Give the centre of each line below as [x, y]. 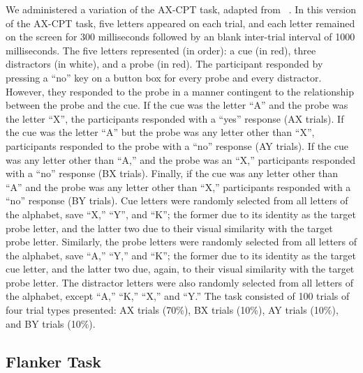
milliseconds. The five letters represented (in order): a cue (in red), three [161, 50]
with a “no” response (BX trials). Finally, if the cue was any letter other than [172, 173]
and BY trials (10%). [51, 323]
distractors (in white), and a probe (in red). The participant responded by [164, 64]
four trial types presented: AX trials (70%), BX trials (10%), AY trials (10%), [172, 310]
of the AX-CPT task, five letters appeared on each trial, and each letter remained [180, 23]
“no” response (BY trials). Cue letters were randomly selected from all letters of [177, 200]
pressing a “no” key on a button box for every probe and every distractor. [164, 77]
